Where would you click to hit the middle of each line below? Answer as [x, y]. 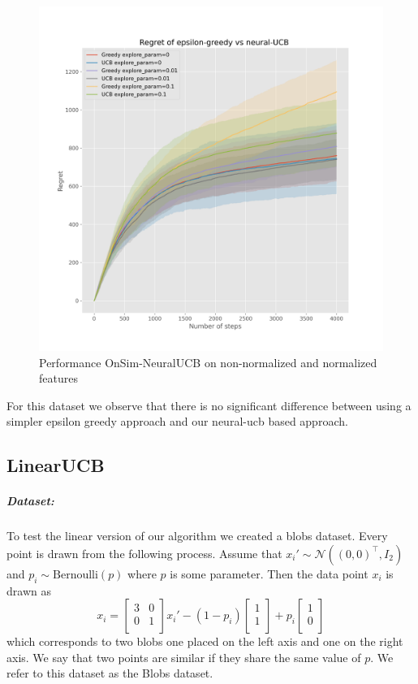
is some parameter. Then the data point [269, 573]
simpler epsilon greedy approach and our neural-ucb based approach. [177, 421]
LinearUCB [56, 465]
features [58, 378]
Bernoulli [75, 575]
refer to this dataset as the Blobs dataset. [110, 673]
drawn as [29, 590]
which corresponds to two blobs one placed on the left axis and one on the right [205, 641]
